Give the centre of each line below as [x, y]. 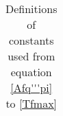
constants [31, 40]
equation [31, 72]
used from [32, 56]
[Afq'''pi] [32, 88]
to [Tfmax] [32, 103]
